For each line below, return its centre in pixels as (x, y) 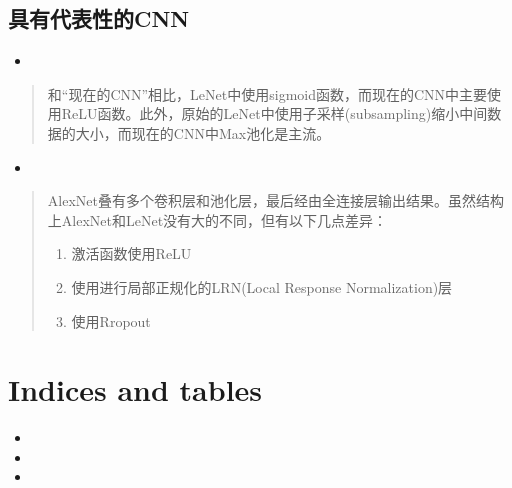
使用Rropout (111, 320)
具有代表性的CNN (99, 18)
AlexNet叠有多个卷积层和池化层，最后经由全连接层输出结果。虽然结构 (275, 200)
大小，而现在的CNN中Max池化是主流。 (203, 132)
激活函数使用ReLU (131, 253)
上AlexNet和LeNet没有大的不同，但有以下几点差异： (217, 219)
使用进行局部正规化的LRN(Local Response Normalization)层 (262, 286)
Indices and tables (135, 389)
